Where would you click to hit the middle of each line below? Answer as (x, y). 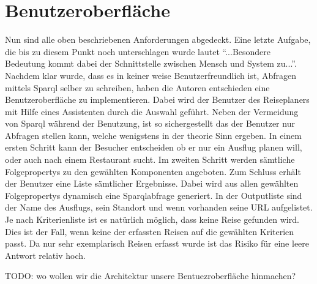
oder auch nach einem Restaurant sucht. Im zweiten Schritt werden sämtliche (150, 159)
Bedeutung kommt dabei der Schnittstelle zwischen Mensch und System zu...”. (151, 63)
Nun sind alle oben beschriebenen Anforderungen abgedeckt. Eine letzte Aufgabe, (158, 39)
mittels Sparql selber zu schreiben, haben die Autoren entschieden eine (137, 87)
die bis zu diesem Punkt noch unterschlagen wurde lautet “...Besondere (138, 51)
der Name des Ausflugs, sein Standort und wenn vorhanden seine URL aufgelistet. (159, 207)
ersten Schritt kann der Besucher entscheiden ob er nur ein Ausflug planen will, (154, 147)
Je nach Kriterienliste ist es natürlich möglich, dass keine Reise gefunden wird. (152, 219)
